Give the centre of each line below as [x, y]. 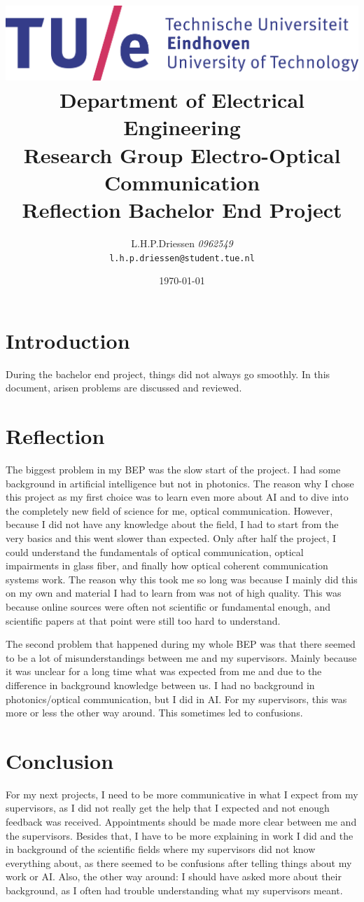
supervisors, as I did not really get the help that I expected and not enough [168, 808]
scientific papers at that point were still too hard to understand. [143, 620]
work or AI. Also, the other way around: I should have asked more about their [174, 876]
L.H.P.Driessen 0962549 [182, 243]
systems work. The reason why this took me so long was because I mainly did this [182, 579]
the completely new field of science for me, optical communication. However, [169, 510]
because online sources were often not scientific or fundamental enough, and [168, 606]
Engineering [182, 127]
